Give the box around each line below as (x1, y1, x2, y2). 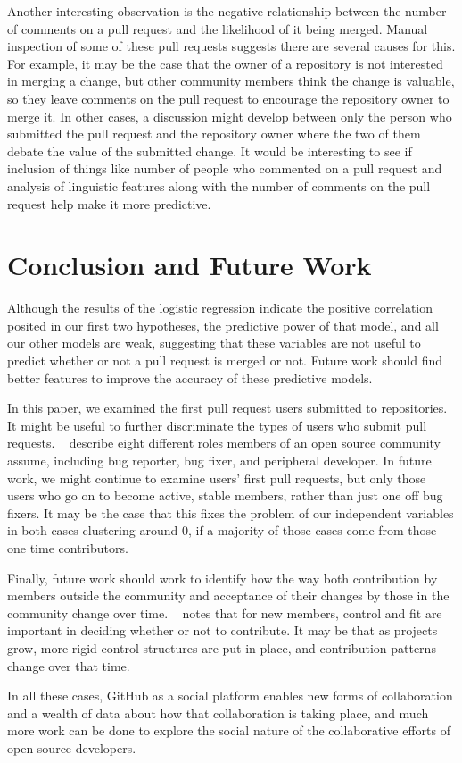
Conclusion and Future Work (7, 247, 372, 283)
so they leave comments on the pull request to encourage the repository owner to (7, 88, 450, 107)
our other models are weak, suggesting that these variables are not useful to (7, 333, 421, 352)
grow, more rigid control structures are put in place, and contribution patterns (7, 638, 436, 657)
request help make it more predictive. (7, 194, 211, 213)
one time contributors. (7, 538, 128, 557)
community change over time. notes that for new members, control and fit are (7, 603, 442, 622)
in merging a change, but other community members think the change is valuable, (7, 71, 455, 90)
